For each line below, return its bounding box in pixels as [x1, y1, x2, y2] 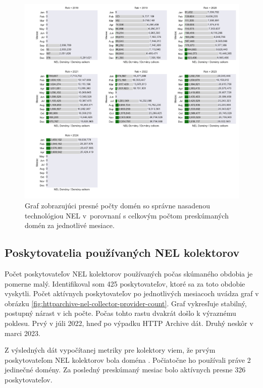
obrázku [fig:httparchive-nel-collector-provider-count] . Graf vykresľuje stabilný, [5, 298, 247, 308]
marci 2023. [5, 327, 40, 338]
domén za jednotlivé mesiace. [25, 220, 115, 231]
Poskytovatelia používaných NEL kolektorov [5, 245, 240, 260]
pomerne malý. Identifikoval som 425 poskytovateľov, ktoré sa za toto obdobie [5, 278, 245, 289]
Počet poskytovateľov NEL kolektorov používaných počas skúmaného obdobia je [5, 268, 253, 279]
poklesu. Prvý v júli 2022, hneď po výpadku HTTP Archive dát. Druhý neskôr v [5, 318, 253, 328]
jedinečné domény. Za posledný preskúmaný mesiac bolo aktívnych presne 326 [5, 364, 246, 375]
